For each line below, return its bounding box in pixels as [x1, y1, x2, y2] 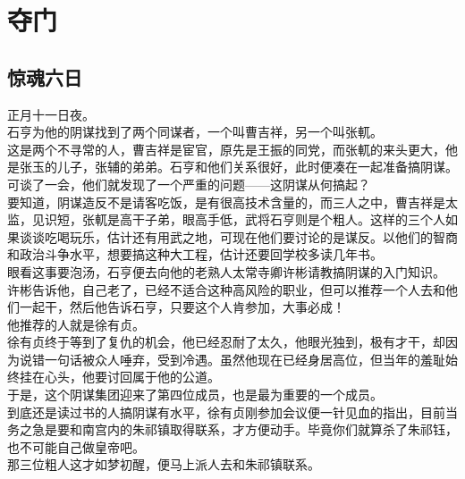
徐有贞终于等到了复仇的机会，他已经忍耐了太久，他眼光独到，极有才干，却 [7, 332, 445, 351]
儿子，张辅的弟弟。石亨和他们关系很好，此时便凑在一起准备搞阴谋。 [56, 157, 458, 176]
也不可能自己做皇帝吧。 [7, 437, 145, 456]
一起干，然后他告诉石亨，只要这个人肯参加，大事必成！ [19, 298, 345, 316]
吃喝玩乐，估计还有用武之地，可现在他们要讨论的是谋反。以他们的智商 [44, 227, 458, 246]
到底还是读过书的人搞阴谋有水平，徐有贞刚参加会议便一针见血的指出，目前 [7, 402, 445, 421]
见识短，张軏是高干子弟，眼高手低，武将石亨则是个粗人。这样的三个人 [31, 210, 445, 229]
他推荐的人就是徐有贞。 [7, 315, 145, 333]
